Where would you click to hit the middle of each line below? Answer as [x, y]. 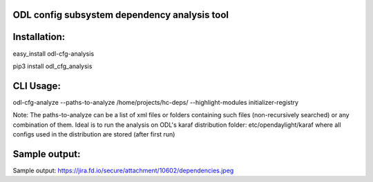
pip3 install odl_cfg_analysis [52, 66]
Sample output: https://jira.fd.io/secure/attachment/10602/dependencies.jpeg [123, 170]
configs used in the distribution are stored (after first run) [94, 134]
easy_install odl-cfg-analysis [54, 53]
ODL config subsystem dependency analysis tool [121, 15]
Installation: [39, 37]
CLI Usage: [37, 86]
